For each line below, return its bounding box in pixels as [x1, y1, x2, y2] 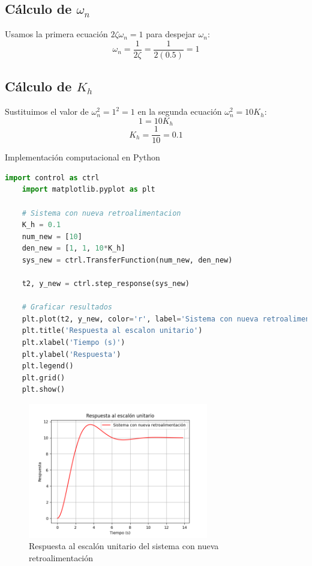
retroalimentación [29, 551, 94, 564]
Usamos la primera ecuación [5, 28, 108, 40]
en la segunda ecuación [137, 105, 222, 118]
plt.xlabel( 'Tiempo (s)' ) [22, 338, 125, 347]
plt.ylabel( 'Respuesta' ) [22, 350, 121, 359]
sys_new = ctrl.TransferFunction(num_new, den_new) [22, 255, 233, 264]
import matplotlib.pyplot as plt [22, 185, 155, 194]
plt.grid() [22, 373, 65, 382]
